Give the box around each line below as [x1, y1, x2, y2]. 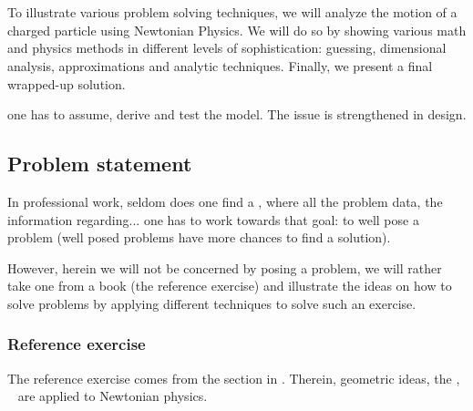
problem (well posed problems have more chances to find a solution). [7, 228, 391, 247]
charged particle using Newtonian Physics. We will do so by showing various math [7, 20, 467, 39]
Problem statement [7, 149, 192, 178]
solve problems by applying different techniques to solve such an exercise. [7, 293, 416, 313]
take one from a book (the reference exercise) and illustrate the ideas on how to [7, 276, 452, 295]
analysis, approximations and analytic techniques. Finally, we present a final [7, 56, 433, 75]
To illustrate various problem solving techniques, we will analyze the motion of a [7, 3, 458, 22]
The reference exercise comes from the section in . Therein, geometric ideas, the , [7, 368, 460, 387]
